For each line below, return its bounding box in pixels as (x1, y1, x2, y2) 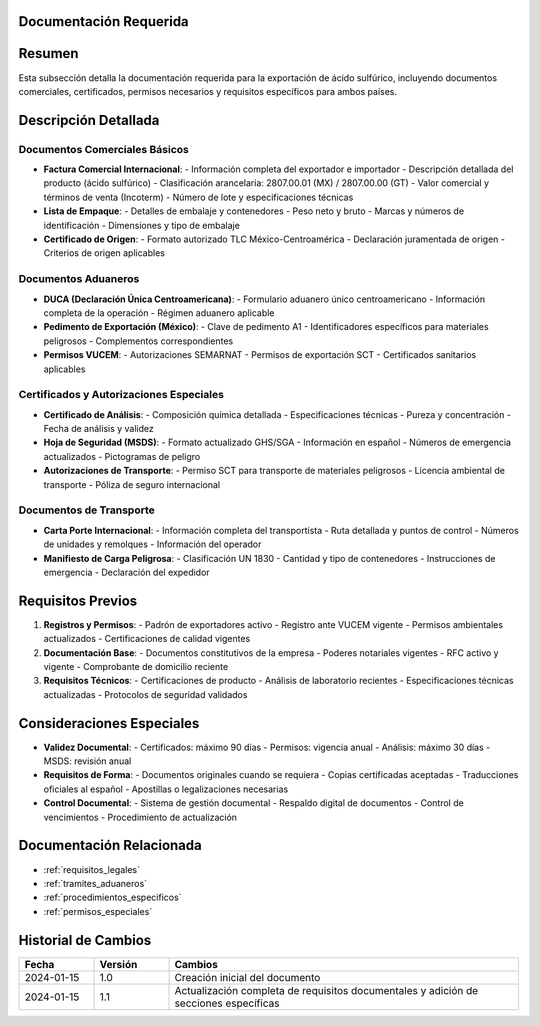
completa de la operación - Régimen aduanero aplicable (43, 306, 275, 319)
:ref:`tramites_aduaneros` (43, 877, 148, 889)
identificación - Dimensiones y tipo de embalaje (43, 219, 240, 231)
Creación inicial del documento (174, 970, 321, 984)
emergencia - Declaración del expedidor (43, 566, 210, 578)
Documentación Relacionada (18, 837, 202, 854)
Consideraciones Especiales (18, 715, 200, 732)
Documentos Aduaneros (18, 272, 140, 286)
